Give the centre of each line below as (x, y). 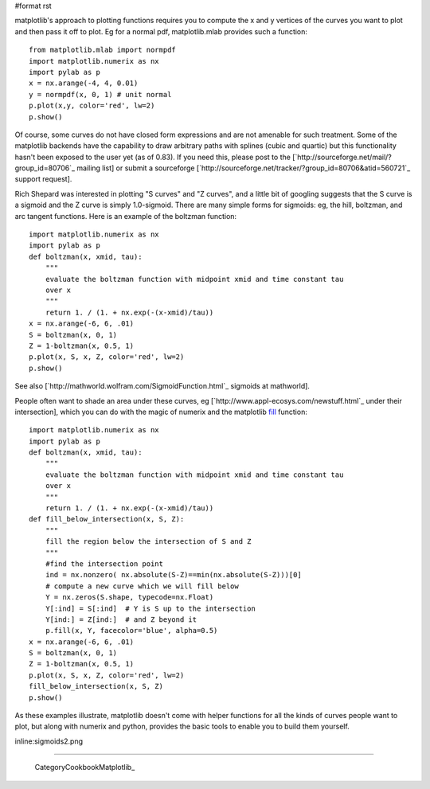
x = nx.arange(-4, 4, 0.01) (84, 83)
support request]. (43, 179)
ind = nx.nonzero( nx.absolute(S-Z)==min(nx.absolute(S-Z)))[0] (173, 575)
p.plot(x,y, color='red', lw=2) (92, 106)
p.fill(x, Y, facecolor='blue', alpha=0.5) (131, 631)
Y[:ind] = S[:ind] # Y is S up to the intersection (150, 608)
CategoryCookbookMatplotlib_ (85, 768)
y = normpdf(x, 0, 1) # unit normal (100, 94)
